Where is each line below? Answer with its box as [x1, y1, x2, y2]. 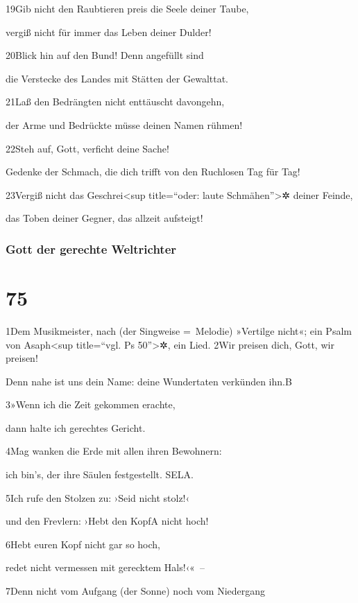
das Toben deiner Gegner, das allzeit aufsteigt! [6, 211, 203, 225]
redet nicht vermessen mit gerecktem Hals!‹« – [6, 560, 205, 575]
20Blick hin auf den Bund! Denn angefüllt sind [6, 48, 204, 62]
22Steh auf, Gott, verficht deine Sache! [6, 141, 169, 155]
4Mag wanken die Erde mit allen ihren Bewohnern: [6, 444, 222, 458]
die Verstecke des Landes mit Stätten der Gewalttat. [6, 71, 229, 85]
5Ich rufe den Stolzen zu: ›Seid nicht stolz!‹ [6, 490, 189, 505]
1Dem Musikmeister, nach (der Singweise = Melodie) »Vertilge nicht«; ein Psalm [6, 323, 352, 338]
